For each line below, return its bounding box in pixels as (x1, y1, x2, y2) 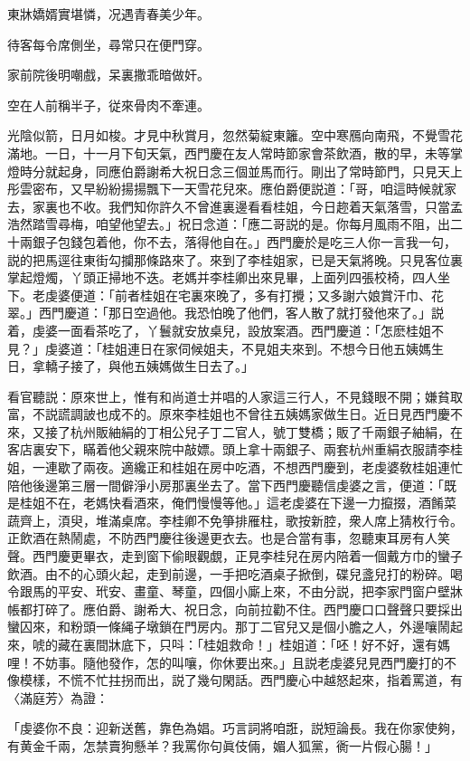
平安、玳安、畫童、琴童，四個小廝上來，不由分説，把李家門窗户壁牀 (57, 582, 463, 601)
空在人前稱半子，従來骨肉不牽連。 (7, 95, 210, 114)
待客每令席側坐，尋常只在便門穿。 (7, 34, 210, 53)
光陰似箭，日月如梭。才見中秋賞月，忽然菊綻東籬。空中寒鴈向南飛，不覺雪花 (7, 126, 463, 145)
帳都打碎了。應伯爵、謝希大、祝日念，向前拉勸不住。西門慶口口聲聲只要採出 (7, 599, 463, 618)
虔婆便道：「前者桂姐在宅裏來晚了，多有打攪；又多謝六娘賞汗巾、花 (44, 285, 444, 304)
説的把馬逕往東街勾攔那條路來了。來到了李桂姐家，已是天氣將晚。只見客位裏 (7, 250, 463, 269)
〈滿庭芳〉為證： (7, 688, 108, 707)
